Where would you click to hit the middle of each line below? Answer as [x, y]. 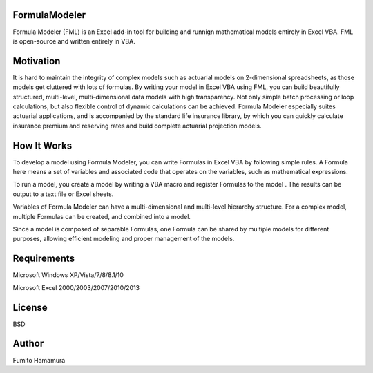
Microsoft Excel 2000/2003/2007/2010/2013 [76, 287]
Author [28, 344]
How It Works [42, 145]
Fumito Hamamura [39, 360]
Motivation [37, 61]
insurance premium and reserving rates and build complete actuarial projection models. [137, 126]
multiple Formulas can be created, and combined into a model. [102, 216]
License [30, 307]
